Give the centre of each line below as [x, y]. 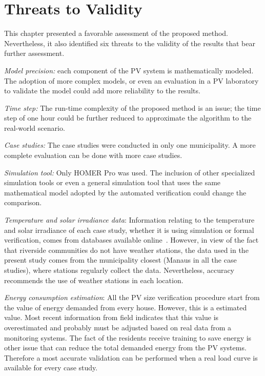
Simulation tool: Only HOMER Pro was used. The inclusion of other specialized [130, 172]
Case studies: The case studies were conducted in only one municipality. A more [130, 145]
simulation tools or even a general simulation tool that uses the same [113, 182]
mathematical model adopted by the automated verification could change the [125, 192]
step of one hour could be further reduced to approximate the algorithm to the [128, 118]
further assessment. [34, 53]
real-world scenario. [35, 127]
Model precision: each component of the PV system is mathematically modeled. [129, 70]
